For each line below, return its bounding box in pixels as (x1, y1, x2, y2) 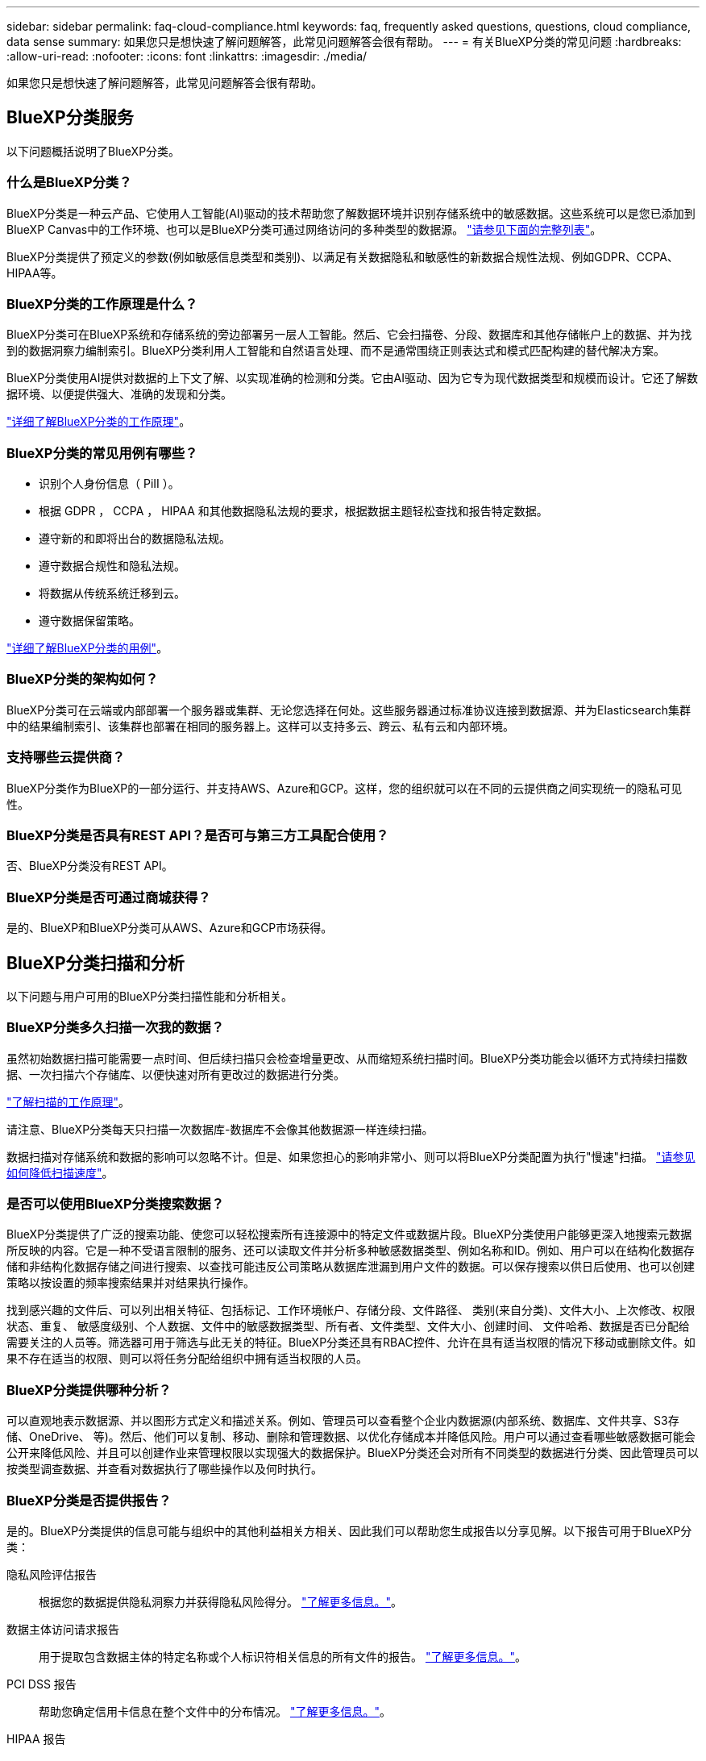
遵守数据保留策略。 (39, 614, 140, 628)
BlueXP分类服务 (6, 107, 134, 128)
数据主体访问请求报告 (6, 1622, 119, 1636)
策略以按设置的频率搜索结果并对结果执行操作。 (6, 1276, 255, 1290)
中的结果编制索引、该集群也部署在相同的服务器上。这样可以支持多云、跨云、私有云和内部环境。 (6, 718, 514, 733)
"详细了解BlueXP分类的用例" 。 (6, 641, 168, 656)
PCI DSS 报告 (6, 1676, 77, 1691)
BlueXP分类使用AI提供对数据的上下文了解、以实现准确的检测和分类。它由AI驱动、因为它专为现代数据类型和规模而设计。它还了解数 (6, 371, 698, 385)
